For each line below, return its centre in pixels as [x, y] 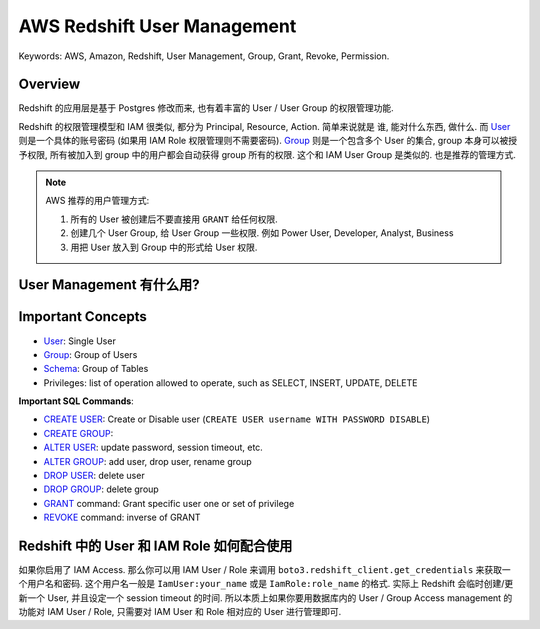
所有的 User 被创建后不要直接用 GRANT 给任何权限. [174, 219]
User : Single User [80, 341]
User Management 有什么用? [109, 285]
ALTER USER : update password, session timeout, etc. [153, 447]
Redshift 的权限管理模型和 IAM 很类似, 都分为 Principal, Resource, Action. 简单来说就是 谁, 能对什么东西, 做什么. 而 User [264, 126]
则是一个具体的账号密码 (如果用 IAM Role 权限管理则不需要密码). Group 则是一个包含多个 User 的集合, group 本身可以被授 [268, 141]
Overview [49, 84]
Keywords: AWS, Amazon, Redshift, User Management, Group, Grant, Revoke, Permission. [204, 56]
